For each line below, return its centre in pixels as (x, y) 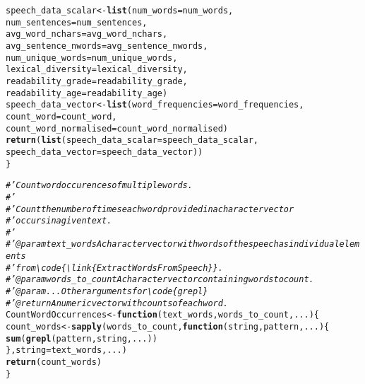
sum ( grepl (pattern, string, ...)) (82, 338)
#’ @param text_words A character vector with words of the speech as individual (173, 244)
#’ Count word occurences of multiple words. (99, 186)
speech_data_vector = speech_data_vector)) (104, 152)
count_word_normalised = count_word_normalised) (117, 128)
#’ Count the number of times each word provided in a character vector (150, 209)
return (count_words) (54, 362)
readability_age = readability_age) (87, 93)
